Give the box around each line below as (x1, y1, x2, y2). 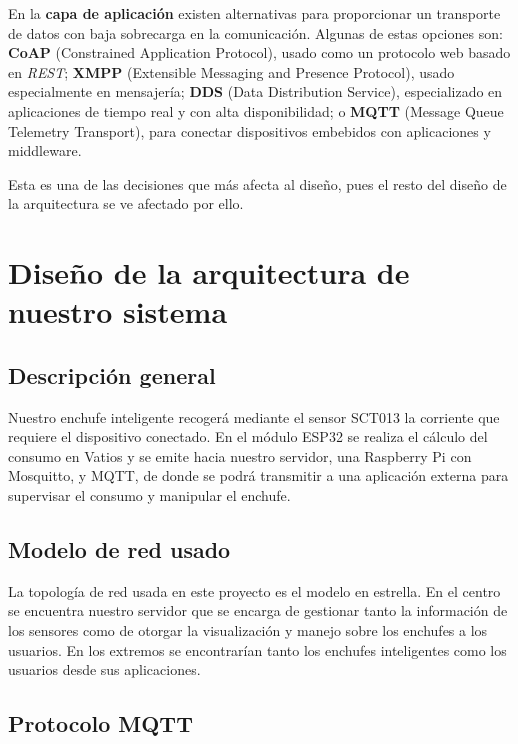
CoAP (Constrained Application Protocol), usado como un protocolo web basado (8, 42, 511, 63)
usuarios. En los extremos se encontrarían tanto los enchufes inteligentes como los (8, 639, 507, 660)
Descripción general (8, 359, 216, 390)
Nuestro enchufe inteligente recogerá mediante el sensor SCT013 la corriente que (8, 406, 500, 427)
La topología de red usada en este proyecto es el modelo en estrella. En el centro (8, 580, 501, 601)
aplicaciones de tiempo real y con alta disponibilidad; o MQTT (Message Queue (8, 100, 504, 121)
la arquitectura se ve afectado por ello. (8, 193, 244, 214)
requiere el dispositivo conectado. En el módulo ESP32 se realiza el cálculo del (8, 426, 488, 447)
